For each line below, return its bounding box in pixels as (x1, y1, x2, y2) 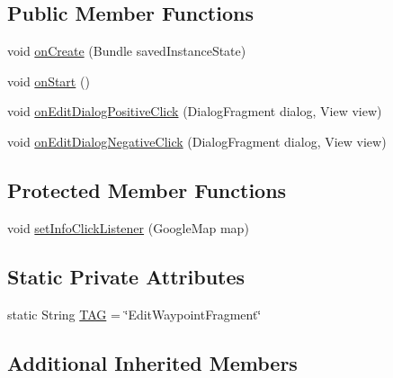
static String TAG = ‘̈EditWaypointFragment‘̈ (7, 304, 262, 323)
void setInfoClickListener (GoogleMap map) (7, 218, 249, 237)
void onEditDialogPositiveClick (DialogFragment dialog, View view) (7, 102, 382, 121)
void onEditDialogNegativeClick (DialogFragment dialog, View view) (7, 131, 387, 150)
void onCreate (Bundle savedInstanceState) (7, 41, 246, 60)
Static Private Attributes (7, 262, 246, 290)
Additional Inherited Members (7, 348, 298, 376)
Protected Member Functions (7, 175, 287, 203)
